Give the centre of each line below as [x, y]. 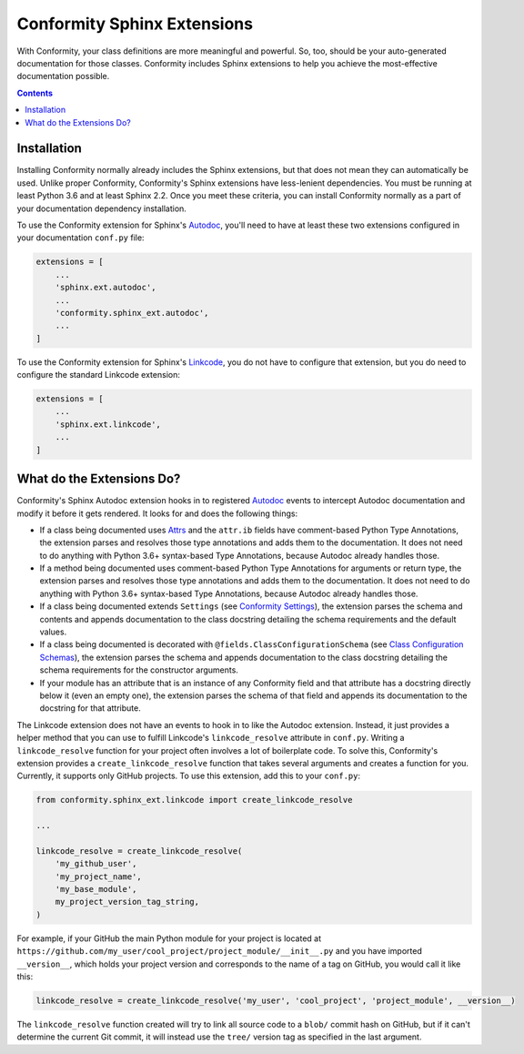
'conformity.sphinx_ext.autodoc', [132, 313]
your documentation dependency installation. [101, 208]
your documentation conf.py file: [81, 238]
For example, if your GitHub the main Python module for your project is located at [169, 938]
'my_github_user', [96, 864]
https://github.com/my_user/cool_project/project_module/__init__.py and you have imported [219, 951]
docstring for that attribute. [90, 708]
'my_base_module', [96, 889]
